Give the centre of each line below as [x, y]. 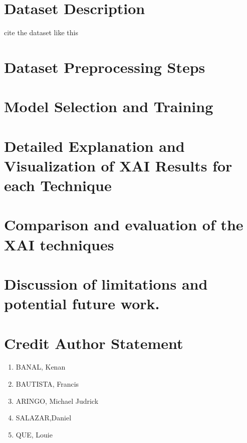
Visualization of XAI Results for [118, 165]
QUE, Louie [34, 434]
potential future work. [82, 303]
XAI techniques [59, 244]
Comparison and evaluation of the [124, 225]
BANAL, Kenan [41, 367]
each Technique [58, 185]
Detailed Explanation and [94, 146]
